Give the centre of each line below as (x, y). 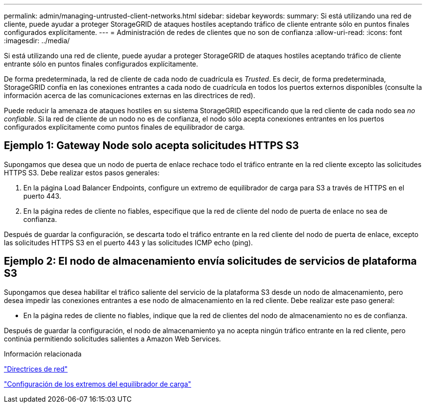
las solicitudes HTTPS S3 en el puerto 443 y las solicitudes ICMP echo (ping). (128, 242)
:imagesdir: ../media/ (37, 41)
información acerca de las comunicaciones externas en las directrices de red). (130, 95)
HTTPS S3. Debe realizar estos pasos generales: (82, 172)
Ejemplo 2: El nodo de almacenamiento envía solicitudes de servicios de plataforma (210, 261)
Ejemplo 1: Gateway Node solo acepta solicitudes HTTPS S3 (151, 146)
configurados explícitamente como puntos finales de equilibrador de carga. (124, 127)
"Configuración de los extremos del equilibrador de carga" (98, 384)
